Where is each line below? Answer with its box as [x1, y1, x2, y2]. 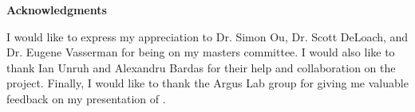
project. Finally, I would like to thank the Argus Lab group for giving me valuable [6, 75, 409, 91]
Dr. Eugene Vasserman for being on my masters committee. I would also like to [6, 44, 395, 60]
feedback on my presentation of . [6, 90, 166, 106]
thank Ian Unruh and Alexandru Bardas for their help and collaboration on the [6, 59, 396, 75]
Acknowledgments [6, 2, 107, 17]
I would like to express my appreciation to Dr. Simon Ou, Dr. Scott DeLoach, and [6, 28, 409, 44]
